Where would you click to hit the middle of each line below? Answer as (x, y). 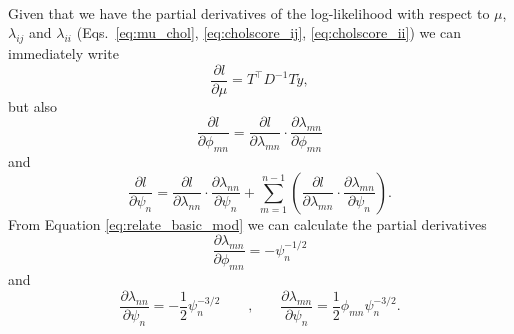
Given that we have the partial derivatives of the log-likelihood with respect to (249, 12)
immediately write (63, 52)
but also (33, 105)
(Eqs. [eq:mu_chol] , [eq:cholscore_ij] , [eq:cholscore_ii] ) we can (269, 32)
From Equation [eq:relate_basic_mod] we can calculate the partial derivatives (247, 223)
